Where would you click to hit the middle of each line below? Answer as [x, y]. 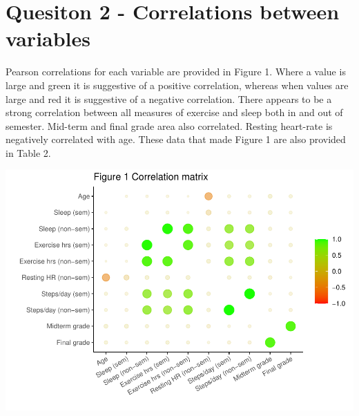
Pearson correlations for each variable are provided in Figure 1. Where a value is [176, 72]
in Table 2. [28, 152]
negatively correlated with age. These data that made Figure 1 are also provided [176, 139]
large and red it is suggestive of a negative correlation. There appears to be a [169, 98]
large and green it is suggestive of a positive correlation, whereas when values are [177, 85]
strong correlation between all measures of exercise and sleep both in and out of [174, 112]
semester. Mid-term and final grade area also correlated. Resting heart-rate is [169, 125]
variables [48, 38]
